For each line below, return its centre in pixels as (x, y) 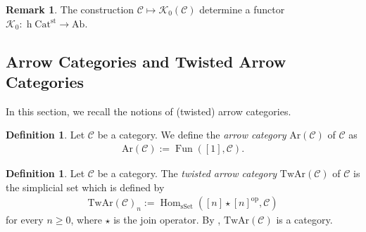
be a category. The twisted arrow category (187, 173)
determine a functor (242, 9)
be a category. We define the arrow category (192, 135)
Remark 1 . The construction (70, 9)
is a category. (304, 220)
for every (25, 220)
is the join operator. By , (167, 220)
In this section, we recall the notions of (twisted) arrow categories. (149, 111)
